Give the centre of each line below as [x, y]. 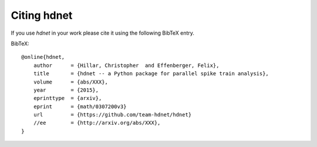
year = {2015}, [66, 90]
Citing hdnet [42, 15]
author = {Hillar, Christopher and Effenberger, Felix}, [126, 65]
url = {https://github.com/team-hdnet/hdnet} [112, 115]
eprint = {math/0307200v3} [80, 106]
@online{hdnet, [43, 57]
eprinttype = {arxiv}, [68, 98]
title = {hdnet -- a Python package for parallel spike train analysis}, [151, 74]
